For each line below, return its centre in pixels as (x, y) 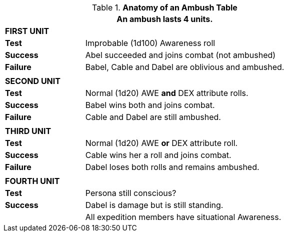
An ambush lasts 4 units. (165, 19)
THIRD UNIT (28, 131)
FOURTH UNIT (32, 181)
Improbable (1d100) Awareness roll (150, 43)
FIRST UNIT (27, 31)
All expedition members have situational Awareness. (183, 217)
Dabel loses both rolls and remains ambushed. (172, 167)
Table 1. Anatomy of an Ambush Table (165, 7)
